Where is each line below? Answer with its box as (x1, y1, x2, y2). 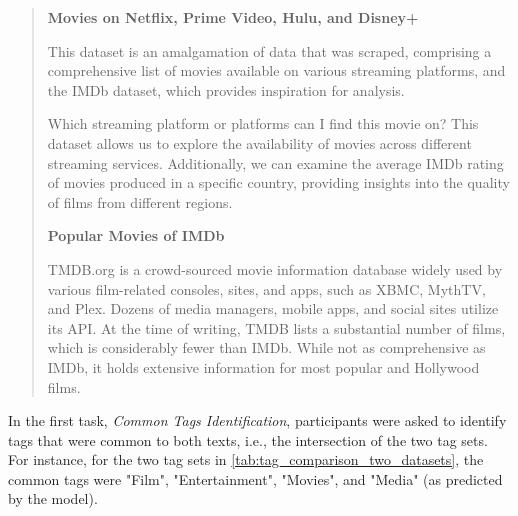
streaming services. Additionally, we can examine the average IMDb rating (47, 152, 504, 173)
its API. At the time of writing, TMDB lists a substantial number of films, (47, 317, 506, 338)
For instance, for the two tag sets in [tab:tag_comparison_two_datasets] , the (8, 449, 484, 470)
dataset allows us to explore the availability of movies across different (47, 132, 472, 153)
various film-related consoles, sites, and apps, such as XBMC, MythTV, (47, 278, 486, 299)
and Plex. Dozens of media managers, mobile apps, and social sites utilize (47, 298, 499, 319)
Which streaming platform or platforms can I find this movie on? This (47, 113, 479, 134)
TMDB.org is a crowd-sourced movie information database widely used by (47, 258, 503, 279)
